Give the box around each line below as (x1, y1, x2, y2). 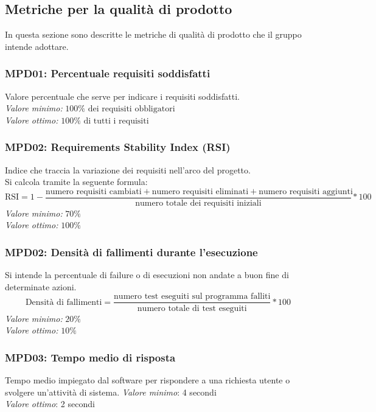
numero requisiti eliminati (151, 187, 249, 196)
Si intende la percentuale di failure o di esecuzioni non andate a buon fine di (5, 268, 289, 281)
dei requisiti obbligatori (88, 105, 175, 114)
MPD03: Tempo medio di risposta (5, 349, 176, 365)
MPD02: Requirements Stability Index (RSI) (5, 139, 231, 155)
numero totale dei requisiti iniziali (135, 198, 262, 208)
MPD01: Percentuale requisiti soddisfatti (5, 66, 211, 81)
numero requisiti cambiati (45, 187, 142, 196)
